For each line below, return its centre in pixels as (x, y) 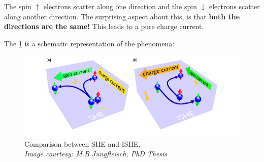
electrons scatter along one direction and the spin (120, 6)
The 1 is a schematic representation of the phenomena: (89, 43)
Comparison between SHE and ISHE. (82, 143)
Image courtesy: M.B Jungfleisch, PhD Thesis (96, 154)
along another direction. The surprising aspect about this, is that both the (122, 16)
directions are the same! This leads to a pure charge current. (104, 26)
